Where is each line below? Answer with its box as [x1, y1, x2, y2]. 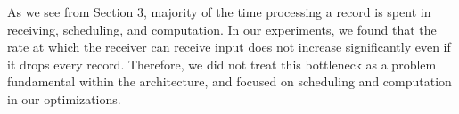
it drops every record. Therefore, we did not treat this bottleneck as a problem [7, 54, 437, 73]
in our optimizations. [7, 89, 121, 108]
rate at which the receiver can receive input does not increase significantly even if [7, 37, 451, 56]
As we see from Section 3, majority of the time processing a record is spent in [7, 3, 431, 20]
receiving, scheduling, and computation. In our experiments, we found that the [7, 20, 437, 38]
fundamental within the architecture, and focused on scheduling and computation [7, 72, 452, 91]
